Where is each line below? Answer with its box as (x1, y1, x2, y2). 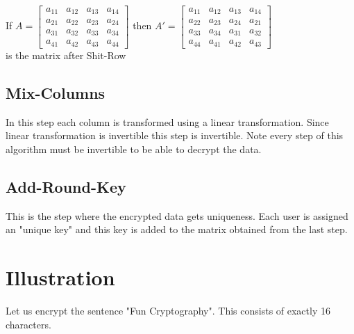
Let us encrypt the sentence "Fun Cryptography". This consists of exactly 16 (6, 303, 330, 318)
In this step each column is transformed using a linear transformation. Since (6, 114, 329, 129)
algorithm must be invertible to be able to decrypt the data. (6, 141, 262, 156)
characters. (6, 317, 51, 331)
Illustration (6, 263, 115, 292)
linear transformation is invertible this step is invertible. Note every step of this (6, 128, 344, 143)
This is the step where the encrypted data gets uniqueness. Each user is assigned (6, 208, 348, 223)
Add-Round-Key (6, 175, 126, 197)
